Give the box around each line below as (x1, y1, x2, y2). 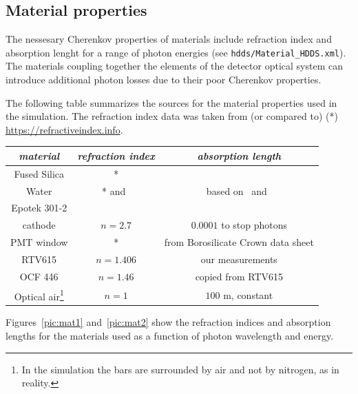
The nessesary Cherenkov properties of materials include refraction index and (6, 32, 332, 46)
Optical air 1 (14, 287, 64, 303)
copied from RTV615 (195, 269, 284, 283)
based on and (206, 183, 267, 198)
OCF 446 (19, 269, 59, 283)
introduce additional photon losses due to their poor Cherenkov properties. (6, 72, 322, 87)
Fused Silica (14, 166, 65, 180)
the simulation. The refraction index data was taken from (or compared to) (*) (6, 109, 338, 123)
